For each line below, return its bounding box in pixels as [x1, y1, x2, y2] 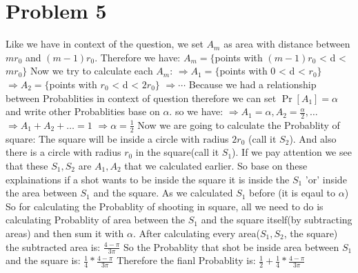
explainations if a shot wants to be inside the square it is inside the [6, 172, 290, 186]
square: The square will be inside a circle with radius [6, 131, 229, 145]
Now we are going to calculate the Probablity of [137, 117, 340, 132]
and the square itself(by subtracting [201, 212, 352, 227]
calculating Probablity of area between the [6, 212, 186, 227]
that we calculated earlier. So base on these [124, 158, 308, 172]
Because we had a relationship [188, 77, 317, 91]
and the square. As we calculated [93, 185, 233, 200]
